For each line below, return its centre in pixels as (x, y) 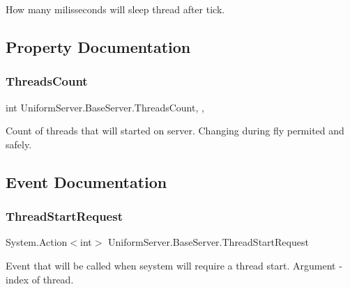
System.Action (37, 242)
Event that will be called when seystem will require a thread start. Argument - (174, 265)
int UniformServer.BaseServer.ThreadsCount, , (105, 107)
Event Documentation (86, 181)
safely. (19, 144)
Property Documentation (98, 46)
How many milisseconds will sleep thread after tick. (115, 9)
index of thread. (40, 279)
